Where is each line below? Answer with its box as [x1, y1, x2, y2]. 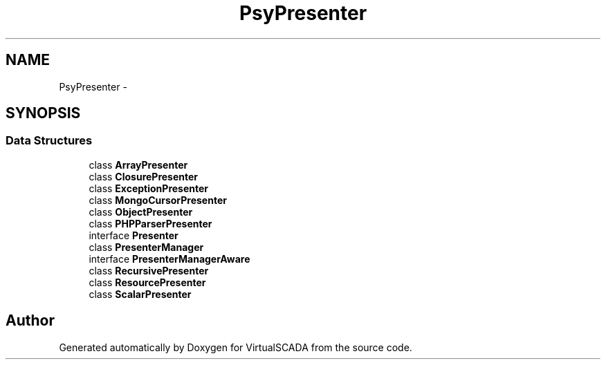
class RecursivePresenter [89, 264, 209, 277]
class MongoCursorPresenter [89, 194, 227, 206]
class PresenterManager [89, 241, 204, 253]
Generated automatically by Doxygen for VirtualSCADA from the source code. [59, 341, 412, 353]
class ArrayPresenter [89, 158, 188, 171]
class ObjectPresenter [89, 205, 193, 218]
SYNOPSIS [6, 104, 81, 122]
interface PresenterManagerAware [89, 252, 250, 265]
